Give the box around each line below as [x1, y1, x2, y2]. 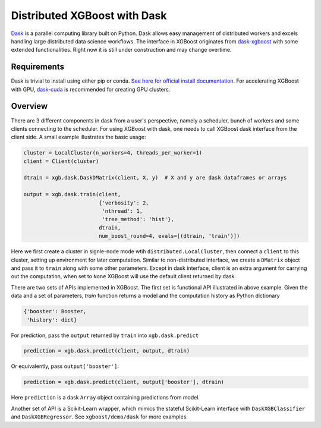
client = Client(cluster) [23, 158, 99, 165]
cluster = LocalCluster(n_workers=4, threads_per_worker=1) [23, 149, 203, 156]
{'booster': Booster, [23, 308, 87, 315]
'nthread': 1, [102, 208, 143, 215]
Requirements [11, 62, 65, 72]
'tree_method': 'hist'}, [102, 216, 175, 223]
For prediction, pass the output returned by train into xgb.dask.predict [11, 332, 199, 339]
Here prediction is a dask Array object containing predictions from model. [11, 394, 200, 401]
